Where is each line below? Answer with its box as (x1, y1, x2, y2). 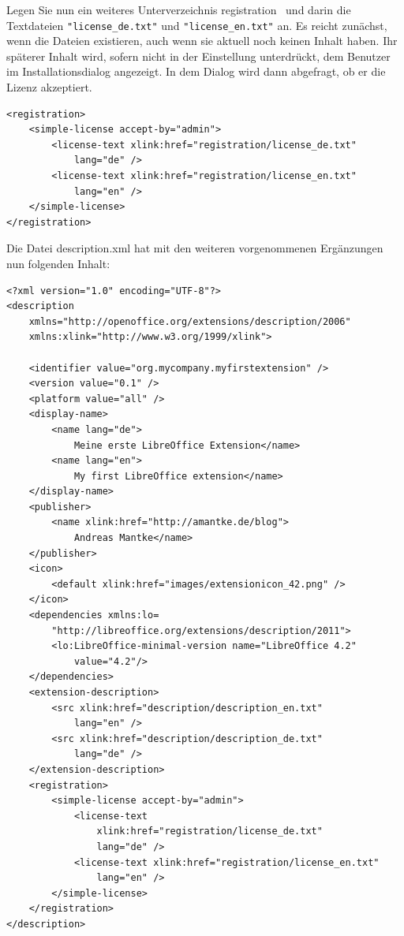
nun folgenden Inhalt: (6, 255, 110, 271)
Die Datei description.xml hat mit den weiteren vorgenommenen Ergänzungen (6, 240, 383, 256)
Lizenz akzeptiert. (6, 79, 92, 95)
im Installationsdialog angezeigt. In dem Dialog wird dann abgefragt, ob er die (6, 63, 386, 80)
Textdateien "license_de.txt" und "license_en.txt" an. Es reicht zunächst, (6, 17, 387, 33)
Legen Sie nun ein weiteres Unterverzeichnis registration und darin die (6, 2, 351, 17)
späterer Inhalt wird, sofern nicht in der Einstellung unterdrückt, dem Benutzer (6, 47, 391, 64)
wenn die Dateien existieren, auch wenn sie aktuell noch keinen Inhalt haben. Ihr (6, 32, 398, 49)
